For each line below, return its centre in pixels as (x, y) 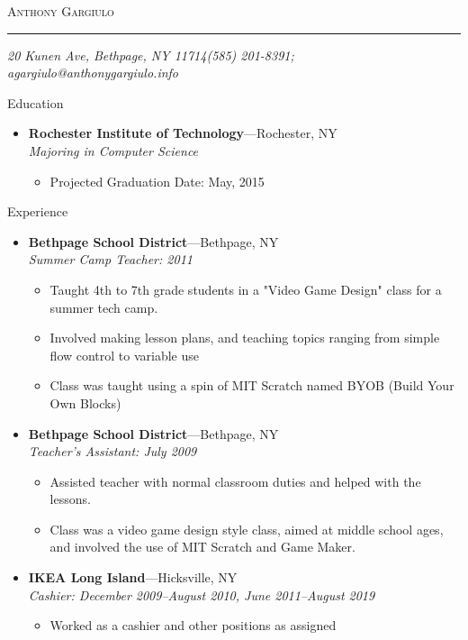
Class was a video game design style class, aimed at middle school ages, (247, 529)
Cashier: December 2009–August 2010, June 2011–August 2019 (202, 594)
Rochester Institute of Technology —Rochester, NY (183, 133)
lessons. (70, 499)
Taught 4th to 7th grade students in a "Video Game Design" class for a (246, 289)
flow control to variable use (125, 355)
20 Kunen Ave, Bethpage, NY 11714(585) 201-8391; (151, 55)
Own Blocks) (85, 402)
